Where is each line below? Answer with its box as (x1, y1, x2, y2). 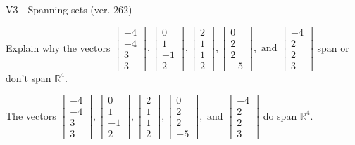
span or (317, 40, 349, 55)
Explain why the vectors (6, 40, 111, 55)
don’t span (6, 70, 51, 85)
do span (263, 108, 297, 123)
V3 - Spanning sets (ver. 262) (6, 2, 132, 16)
